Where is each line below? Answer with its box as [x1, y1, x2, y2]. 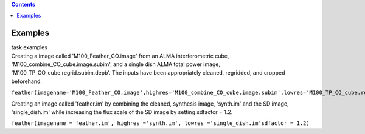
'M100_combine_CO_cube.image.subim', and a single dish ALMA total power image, [11, 61, 221, 68]
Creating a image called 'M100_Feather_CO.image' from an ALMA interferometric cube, [11, 52, 229, 59]
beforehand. [11, 78, 43, 85]
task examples [11, 44, 48, 51]
